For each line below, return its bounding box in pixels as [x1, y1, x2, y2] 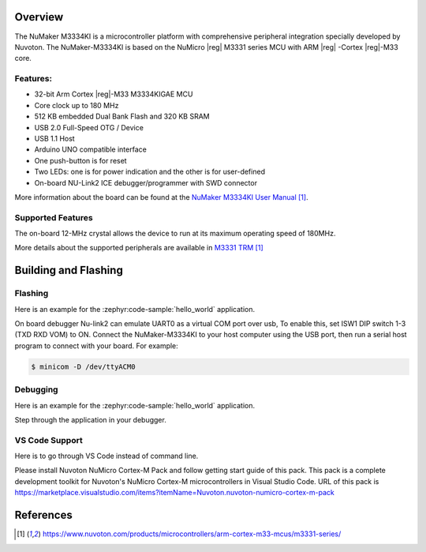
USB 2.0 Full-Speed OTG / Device [34, 122, 144, 132]
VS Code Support [14, 434, 83, 445]
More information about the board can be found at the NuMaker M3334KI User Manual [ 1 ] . [14, 192, 308, 201]
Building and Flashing [14, 264, 124, 277]
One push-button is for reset [34, 156, 127, 165]
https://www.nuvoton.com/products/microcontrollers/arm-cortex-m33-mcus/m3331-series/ [42, 529, 342, 539]
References [14, 509, 73, 522]
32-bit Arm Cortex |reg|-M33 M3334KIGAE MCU [34, 89, 193, 99]
